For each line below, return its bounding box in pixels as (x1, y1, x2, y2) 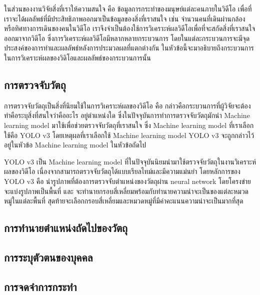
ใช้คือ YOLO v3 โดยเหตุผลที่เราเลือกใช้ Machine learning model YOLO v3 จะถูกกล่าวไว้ (4, 129, 254, 140)
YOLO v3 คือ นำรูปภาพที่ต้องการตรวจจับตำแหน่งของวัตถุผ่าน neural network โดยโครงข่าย (4, 175, 251, 186)
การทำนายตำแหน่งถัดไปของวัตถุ (4, 220, 128, 235)
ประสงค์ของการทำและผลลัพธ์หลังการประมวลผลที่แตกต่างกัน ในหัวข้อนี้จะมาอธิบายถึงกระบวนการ (4, 42, 254, 53)
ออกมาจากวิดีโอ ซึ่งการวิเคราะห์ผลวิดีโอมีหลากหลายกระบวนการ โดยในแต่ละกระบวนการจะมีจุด (4, 32, 250, 43)
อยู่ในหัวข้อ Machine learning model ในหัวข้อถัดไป (4, 139, 146, 150)
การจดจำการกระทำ (4, 278, 77, 294)
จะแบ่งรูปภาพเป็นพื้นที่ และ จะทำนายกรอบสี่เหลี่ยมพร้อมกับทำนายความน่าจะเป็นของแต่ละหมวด (4, 185, 249, 196)
